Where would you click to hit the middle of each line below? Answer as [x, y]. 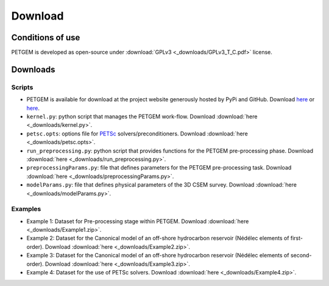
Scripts [22, 87]
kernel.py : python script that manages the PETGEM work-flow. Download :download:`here [142, 116]
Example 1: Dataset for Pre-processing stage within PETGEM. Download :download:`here [138, 221]
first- [297, 238]
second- [301, 256]
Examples [26, 209]
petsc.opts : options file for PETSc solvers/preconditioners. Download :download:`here [137, 134]
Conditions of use [46, 38]
